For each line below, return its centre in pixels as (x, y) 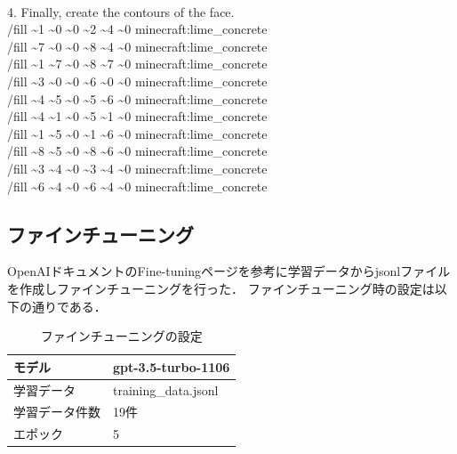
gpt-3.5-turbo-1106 (172, 366)
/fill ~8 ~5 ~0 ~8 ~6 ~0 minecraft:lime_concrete (137, 151)
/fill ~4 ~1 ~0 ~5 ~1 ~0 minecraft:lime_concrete (137, 116)
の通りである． (63, 306)
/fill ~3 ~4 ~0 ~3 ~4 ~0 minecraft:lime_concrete (137, 168)
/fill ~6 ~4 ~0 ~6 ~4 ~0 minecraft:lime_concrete (137, 186)
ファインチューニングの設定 (121, 336)
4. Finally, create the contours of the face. (121, 11)
